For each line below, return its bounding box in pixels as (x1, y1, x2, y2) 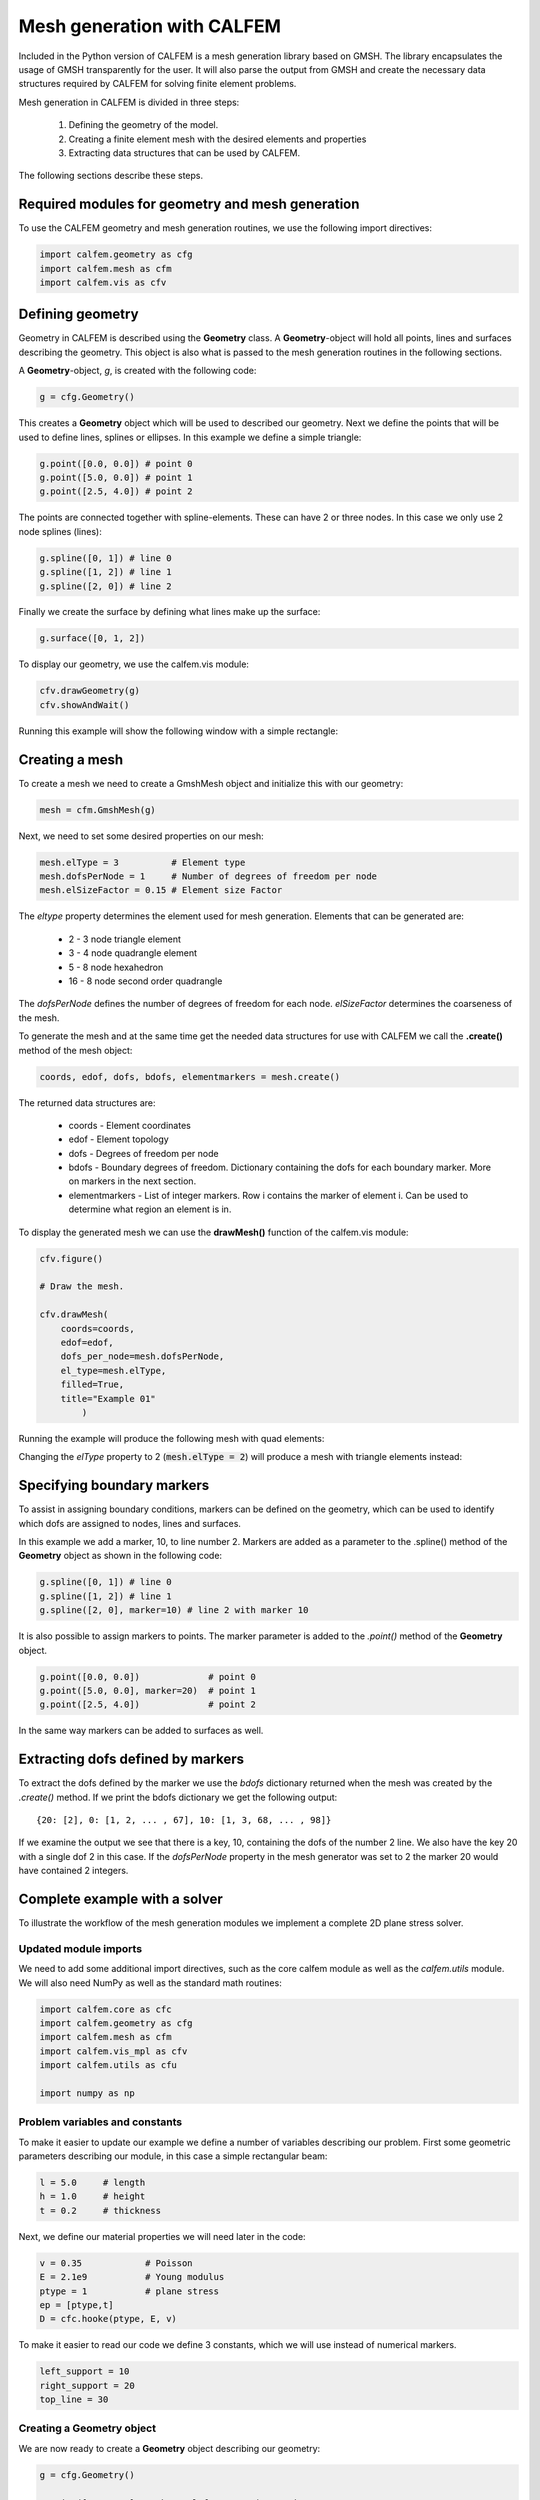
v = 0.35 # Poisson (39, 2257, 194, 2269)
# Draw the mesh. (39, 1281, 125, 1292)
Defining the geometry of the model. (68, 119, 219, 131)
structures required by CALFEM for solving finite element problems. (18, 78, 297, 90)
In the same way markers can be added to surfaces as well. (18, 1725, 264, 1737)
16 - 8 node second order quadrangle (68, 975, 223, 987)
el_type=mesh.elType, (60, 1365, 167, 1376)
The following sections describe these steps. (18, 170, 204, 182)
